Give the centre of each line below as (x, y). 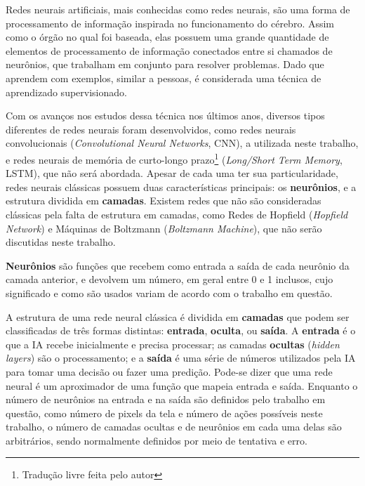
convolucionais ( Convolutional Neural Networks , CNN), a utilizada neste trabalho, (182, 143)
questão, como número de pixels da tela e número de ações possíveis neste (164, 413)
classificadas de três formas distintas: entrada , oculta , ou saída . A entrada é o (181, 330)
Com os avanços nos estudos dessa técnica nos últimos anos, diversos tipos (165, 116)
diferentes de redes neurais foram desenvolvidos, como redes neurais (151, 129)
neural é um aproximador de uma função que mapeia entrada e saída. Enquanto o (182, 385)
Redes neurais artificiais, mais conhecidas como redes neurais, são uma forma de (178, 9)
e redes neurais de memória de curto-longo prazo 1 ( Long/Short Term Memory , (174, 158)
